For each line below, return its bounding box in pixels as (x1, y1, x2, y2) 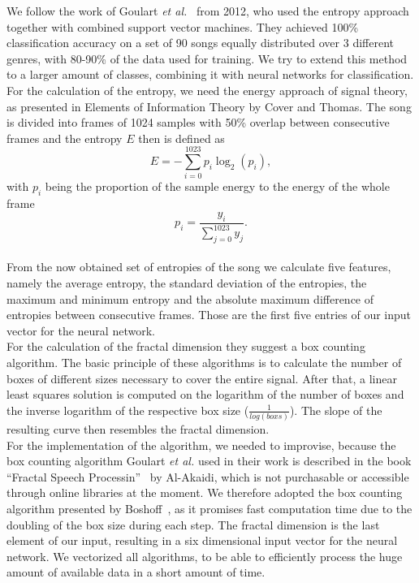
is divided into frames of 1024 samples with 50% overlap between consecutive (6, 114, 390, 131)
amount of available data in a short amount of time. (6, 564, 266, 581)
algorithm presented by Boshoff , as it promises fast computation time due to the (6, 500, 413, 517)
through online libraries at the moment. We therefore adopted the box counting (6, 484, 403, 501)
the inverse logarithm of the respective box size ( (6, 401, 249, 418)
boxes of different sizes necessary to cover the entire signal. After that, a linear (6, 369, 397, 387)
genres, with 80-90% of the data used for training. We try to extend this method (6, 50, 408, 67)
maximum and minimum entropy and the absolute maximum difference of (6, 290, 374, 307)
